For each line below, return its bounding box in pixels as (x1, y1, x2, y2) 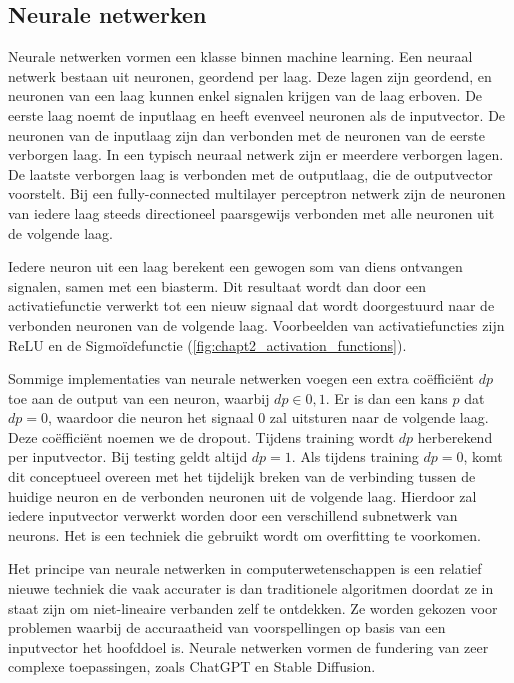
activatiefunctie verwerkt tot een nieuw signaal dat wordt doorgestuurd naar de (8, 295, 495, 316)
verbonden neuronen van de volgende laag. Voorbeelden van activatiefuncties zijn (8, 314, 505, 335)
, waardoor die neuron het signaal (47, 407, 254, 428)
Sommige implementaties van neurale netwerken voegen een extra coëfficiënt (8, 368, 475, 389)
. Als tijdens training (291, 446, 419, 467)
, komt (463, 446, 503, 467)
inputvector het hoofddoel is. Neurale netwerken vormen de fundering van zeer (8, 636, 489, 657)
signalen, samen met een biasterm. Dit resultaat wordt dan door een (8, 275, 426, 296)
